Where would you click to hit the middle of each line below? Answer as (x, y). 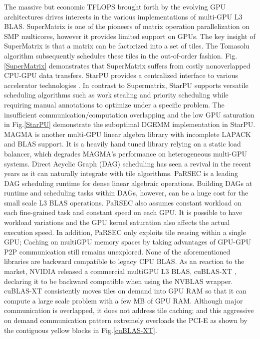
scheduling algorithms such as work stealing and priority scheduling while (116, 95)
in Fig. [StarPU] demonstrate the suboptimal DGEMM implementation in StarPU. (130, 124)
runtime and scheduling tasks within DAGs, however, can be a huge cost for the (126, 193)
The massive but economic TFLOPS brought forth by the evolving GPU (115, 6)
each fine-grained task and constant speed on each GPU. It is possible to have (123, 212)
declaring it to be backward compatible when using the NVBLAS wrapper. (119, 281)
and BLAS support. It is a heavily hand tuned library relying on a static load (123, 144)
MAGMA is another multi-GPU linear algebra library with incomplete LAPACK (128, 134)
